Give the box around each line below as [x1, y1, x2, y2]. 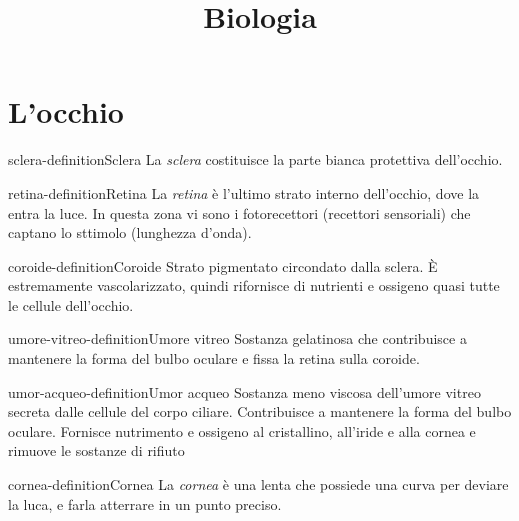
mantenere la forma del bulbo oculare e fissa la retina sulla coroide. [8, 348, 420, 369]
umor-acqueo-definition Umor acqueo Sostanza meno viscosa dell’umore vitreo [8, 381, 481, 402]
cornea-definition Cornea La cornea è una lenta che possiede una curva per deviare [8, 474, 509, 495]
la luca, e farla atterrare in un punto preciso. [8, 493, 282, 514]
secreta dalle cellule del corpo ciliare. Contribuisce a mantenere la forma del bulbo [8, 401, 512, 422]
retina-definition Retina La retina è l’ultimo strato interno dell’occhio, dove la [8, 182, 480, 203]
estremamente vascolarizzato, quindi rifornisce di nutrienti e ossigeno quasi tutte [8, 275, 500, 296]
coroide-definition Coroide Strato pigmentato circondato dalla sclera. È [8, 255, 438, 276]
